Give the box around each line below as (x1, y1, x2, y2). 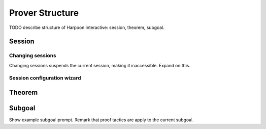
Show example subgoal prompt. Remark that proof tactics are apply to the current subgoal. (9, 117, 194, 123)
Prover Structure (9, 7, 79, 18)
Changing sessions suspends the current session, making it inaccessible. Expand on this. (9, 62, 191, 68)
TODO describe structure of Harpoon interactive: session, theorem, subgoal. (9, 25, 165, 30)
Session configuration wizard (9, 75, 81, 81)
